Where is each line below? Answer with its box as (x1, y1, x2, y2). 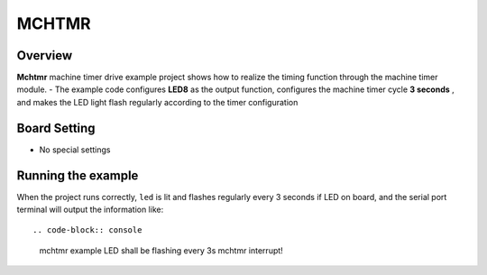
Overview (16, 48, 73, 63)
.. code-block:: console (32, 225, 142, 235)
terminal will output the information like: (16, 204, 164, 215)
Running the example (16, 168, 139, 183)
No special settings (39, 144, 111, 155)
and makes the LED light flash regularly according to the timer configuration (16, 96, 299, 107)
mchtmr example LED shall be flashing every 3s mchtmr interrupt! (39, 244, 283, 256)
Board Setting (16, 120, 96, 135)
